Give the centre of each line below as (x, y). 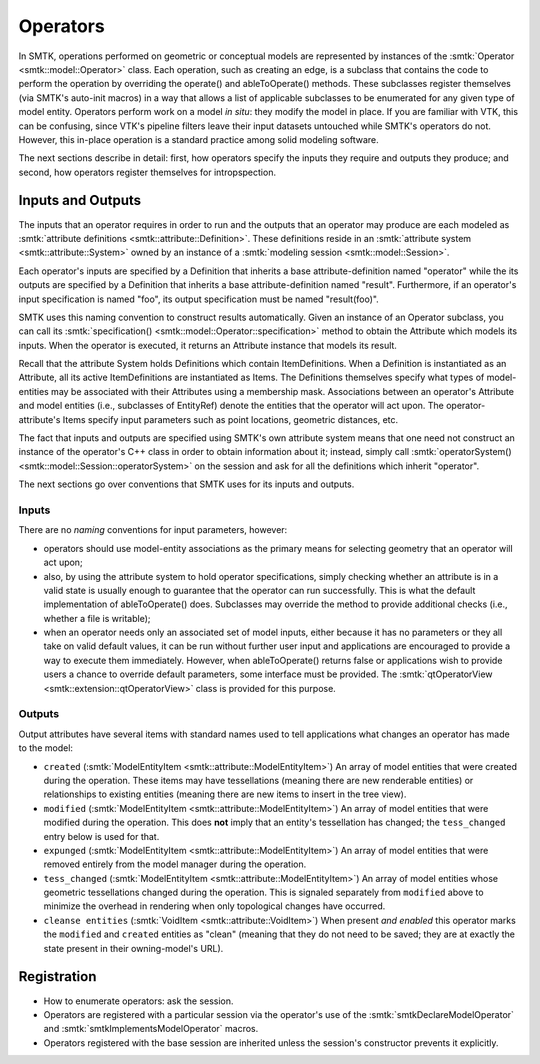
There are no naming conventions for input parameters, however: (153, 530)
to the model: (46, 748)
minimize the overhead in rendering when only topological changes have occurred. (214, 906)
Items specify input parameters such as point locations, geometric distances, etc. (230, 419)
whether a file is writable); (97, 618)
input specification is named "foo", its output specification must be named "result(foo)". (198, 299)
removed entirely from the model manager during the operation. (175, 864)
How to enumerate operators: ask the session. (138, 1001)
